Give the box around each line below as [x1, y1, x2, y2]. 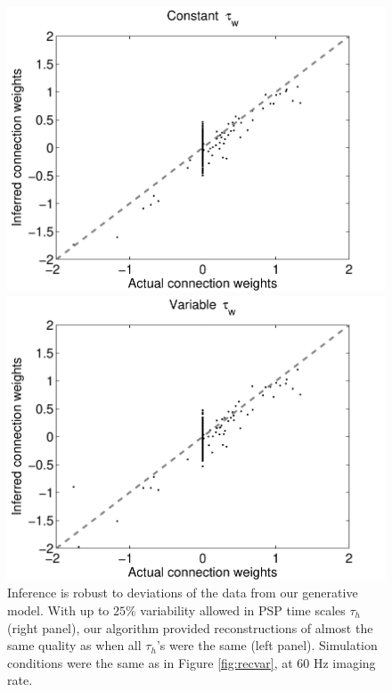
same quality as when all [7, 636, 142, 655]
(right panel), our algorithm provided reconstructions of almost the [7, 618, 373, 637]
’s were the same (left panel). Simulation [156, 636, 378, 655]
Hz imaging [313, 653, 376, 671]
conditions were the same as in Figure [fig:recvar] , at [7, 653, 293, 671]
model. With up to [7, 601, 110, 619]
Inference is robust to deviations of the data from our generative [7, 583, 358, 602]
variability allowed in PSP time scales [140, 601, 346, 619]
